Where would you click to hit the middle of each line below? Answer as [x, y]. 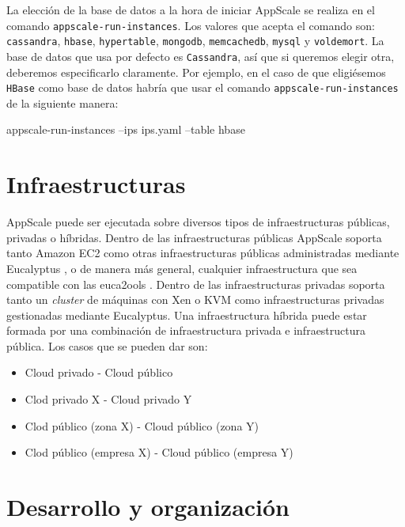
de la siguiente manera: [62, 102]
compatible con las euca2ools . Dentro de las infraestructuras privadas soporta [196, 284]
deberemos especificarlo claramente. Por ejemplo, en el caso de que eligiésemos [196, 72]
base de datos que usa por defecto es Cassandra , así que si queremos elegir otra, [201, 56]
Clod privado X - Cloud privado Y [108, 399]
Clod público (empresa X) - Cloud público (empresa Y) [159, 452]
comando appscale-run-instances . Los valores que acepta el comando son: [191, 25]
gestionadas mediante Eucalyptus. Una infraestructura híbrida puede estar [187, 315]
